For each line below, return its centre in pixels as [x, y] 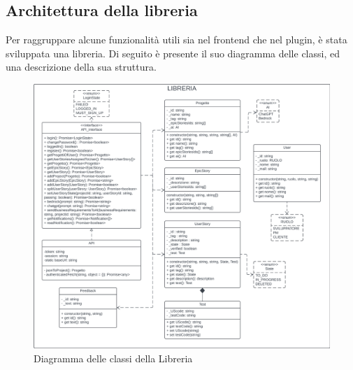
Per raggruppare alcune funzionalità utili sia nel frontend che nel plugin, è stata [176, 40]
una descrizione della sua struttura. [81, 67]
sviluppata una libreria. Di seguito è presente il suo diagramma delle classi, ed [173, 53]
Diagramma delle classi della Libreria [113, 358]
